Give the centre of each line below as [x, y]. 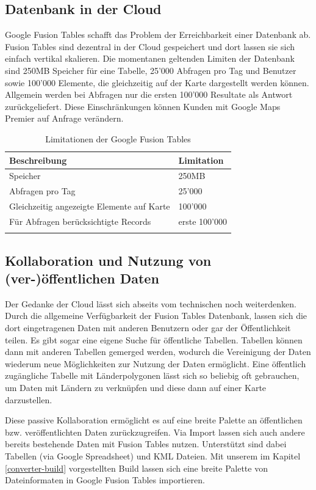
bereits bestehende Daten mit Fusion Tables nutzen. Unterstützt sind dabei [146, 444]
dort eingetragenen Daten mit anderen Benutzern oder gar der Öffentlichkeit [148, 328]
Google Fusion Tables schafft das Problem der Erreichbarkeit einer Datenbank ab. [158, 35]
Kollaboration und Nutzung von [108, 260]
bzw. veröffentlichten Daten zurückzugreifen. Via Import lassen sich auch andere [155, 432]
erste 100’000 [203, 221]
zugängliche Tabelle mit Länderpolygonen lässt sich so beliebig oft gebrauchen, [152, 375]
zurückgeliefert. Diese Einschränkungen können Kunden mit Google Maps [143, 106]
